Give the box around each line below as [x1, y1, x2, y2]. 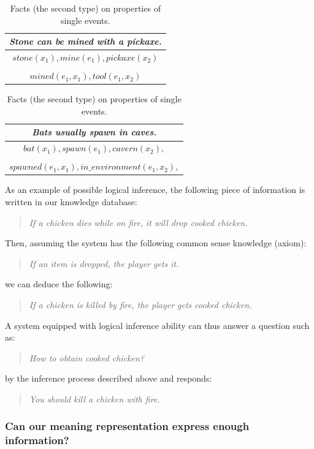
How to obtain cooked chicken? [29, 351, 144, 364]
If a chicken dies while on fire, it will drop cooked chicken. [29, 216, 248, 228]
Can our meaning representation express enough [5, 418, 250, 434]
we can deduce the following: [5, 277, 113, 290]
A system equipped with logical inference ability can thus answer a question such [5, 319, 310, 331]
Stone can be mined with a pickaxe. [9, 35, 162, 48]
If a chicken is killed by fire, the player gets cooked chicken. [29, 298, 252, 311]
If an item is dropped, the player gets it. [29, 257, 179, 270]
